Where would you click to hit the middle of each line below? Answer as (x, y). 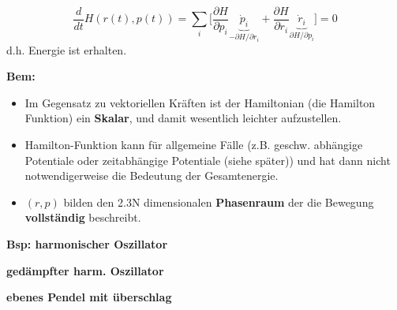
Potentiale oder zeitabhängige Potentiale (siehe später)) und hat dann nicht (208, 160)
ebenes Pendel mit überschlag (89, 297)
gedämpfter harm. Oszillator (85, 270)
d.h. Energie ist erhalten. (67, 49)
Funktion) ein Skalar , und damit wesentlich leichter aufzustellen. (183, 118)
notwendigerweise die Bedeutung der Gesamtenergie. (152, 176)
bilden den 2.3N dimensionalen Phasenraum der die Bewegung (219, 202)
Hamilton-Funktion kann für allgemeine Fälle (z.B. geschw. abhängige (194, 145)
